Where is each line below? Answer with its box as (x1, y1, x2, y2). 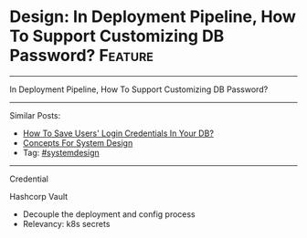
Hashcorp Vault (9, 191, 69, 202)
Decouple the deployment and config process (22, 208, 196, 220)
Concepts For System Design (22, 137, 133, 148)
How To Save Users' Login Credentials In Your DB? (22, 128, 215, 139)
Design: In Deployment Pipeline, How (9, 6, 297, 27)
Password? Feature (9, 46, 153, 66)
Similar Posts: (9, 109, 61, 120)
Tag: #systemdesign (22, 147, 100, 158)
